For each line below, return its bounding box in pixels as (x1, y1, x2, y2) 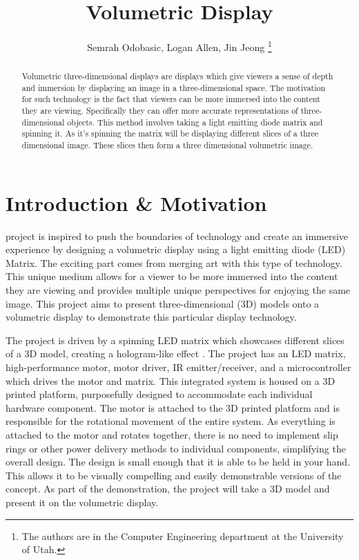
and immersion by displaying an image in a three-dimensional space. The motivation (21, 81, 326, 93)
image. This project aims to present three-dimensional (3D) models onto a (6, 296, 320, 310)
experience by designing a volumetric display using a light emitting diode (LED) (6, 242, 346, 257)
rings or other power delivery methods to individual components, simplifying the (6, 441, 346, 455)
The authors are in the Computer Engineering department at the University (21, 528, 344, 543)
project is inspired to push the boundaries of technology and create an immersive (6, 228, 349, 243)
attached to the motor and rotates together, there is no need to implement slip (6, 428, 338, 442)
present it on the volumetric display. (6, 494, 159, 509)
